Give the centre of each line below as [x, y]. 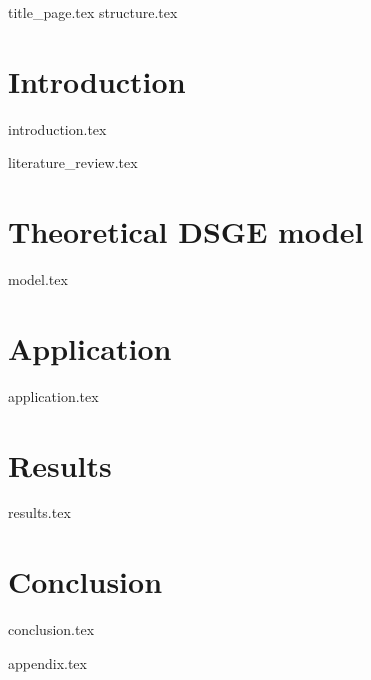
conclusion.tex [51, 629]
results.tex [39, 512]
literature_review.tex [73, 162]
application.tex [53, 395]
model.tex [38, 279]
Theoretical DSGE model [186, 231]
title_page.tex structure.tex [93, 12]
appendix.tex [47, 662]
